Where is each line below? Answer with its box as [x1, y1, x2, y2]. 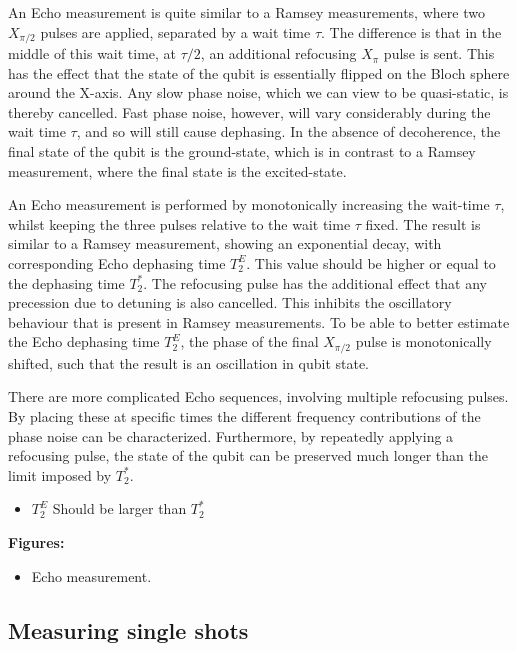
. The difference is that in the [321, 21, 502, 42]
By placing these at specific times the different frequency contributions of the [8, 406, 481, 426]
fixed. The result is [365, 213, 481, 234]
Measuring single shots [8, 614, 249, 645]
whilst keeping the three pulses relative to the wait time [8, 213, 351, 234]
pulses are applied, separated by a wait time [40, 21, 311, 42]
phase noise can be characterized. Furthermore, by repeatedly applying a [8, 425, 454, 446]
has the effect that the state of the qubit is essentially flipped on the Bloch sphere [8, 62, 510, 83]
